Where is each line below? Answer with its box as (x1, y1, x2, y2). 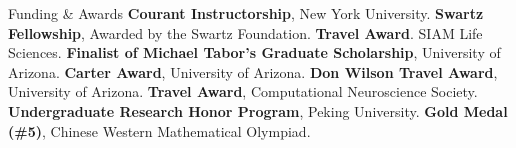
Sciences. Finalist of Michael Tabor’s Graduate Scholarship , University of (8, 42, 501, 63)
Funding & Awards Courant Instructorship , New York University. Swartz (8, 3, 484, 23)
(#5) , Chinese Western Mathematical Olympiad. (8, 120, 311, 141)
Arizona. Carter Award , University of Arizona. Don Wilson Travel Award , (8, 61, 498, 82)
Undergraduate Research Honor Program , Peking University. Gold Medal (8, 100, 508, 121)
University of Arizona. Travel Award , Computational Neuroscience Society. (8, 81, 478, 102)
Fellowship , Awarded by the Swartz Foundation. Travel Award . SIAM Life (8, 22, 483, 43)
